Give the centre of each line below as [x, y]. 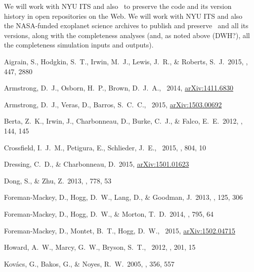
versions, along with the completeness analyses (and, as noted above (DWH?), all [127, 35]
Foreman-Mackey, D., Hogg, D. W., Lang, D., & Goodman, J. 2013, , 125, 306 [124, 197]
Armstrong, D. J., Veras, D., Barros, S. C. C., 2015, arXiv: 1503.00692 [113, 104]
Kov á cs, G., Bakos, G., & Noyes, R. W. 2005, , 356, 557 [89, 263]
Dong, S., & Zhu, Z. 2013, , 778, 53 [58, 180]
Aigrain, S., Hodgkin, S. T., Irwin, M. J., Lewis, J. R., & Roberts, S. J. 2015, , [126, 61]
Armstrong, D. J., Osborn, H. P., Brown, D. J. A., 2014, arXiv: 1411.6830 [119, 88]
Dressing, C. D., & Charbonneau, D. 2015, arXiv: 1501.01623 [97, 164]
